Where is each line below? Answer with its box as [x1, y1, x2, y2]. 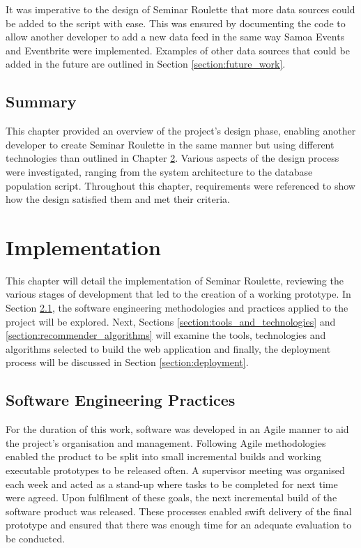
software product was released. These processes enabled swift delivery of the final [6, 503, 352, 518]
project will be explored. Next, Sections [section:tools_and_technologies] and [6, 314, 336, 328]
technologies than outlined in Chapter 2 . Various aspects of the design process [6, 151, 339, 165]
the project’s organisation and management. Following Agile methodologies [6, 435, 326, 450]
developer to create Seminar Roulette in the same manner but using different [6, 137, 335, 151]
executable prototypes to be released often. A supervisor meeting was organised [6, 463, 345, 477]
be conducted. [6, 531, 66, 545]
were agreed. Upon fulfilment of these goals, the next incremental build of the [6, 490, 337, 505]
